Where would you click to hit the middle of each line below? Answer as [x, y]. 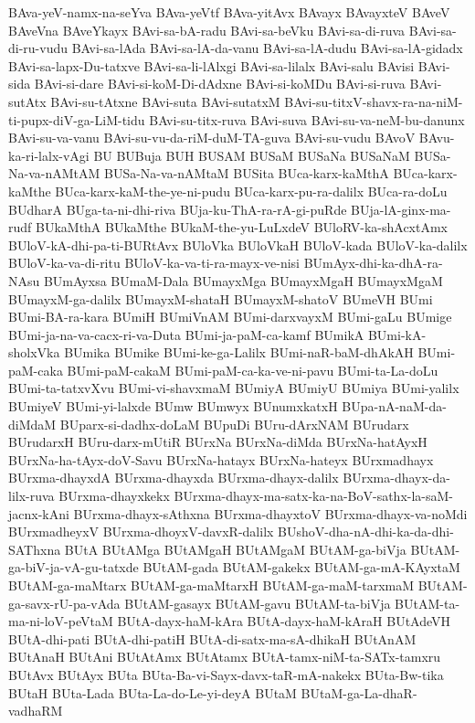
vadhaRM [36, 711]
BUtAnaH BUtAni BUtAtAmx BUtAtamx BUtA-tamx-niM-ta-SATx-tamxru [225, 657]
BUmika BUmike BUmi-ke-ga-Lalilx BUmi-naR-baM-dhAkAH [239, 352]
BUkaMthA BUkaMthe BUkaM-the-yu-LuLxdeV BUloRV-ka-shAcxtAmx [242, 227]
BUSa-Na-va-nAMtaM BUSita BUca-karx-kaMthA [246, 173]
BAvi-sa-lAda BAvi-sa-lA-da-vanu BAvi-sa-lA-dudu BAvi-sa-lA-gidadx [267, 48]
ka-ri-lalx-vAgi [49, 155]
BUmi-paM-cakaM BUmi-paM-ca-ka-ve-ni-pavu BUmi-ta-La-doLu [253, 370]
